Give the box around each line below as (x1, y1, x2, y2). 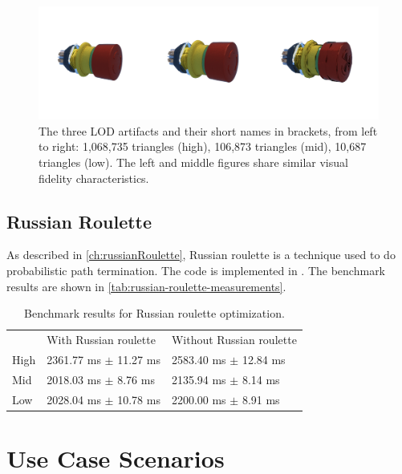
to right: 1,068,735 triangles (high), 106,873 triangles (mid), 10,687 (39, 138, 367, 155)
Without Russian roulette (171, 330, 297, 347)
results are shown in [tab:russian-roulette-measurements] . (6, 278, 286, 294)
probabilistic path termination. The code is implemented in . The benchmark (6, 261, 386, 278)
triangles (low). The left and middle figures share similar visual (39, 153, 348, 170)
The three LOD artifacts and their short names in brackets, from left (39, 122, 378, 139)
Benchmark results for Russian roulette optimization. (24, 305, 285, 322)
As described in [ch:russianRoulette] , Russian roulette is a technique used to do (6, 246, 396, 263)
